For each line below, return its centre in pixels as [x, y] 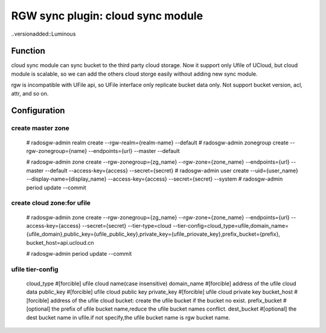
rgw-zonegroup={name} [57, 150]
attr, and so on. [30, 93]
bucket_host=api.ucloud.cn [60, 242]
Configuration [38, 111]
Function [28, 51]
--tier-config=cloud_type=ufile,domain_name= [231, 225]
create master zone [40, 128]
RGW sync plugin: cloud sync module [107, 16]
